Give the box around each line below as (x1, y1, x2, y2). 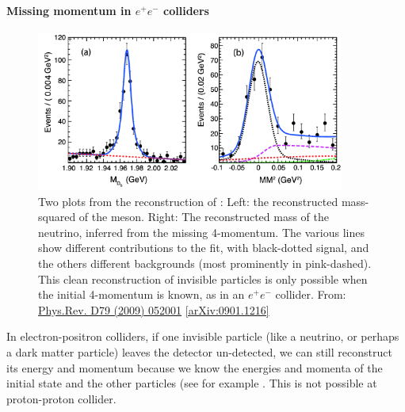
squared (38, 208, 76, 225)
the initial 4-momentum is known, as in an (38, 286, 245, 303)
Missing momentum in (6, 2, 132, 18)
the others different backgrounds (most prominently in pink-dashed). (38, 254, 372, 271)
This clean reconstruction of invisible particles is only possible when (38, 270, 368, 287)
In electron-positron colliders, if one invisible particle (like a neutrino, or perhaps (6, 328, 399, 345)
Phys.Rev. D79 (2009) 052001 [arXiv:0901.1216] (38, 301, 269, 318)
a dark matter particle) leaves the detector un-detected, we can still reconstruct (6, 343, 392, 360)
